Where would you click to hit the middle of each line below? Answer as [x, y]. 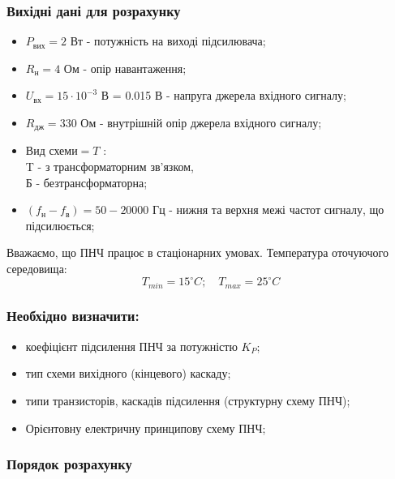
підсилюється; [60, 225]
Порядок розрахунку [69, 464]
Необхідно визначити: [73, 316]
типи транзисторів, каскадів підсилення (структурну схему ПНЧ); [188, 400]
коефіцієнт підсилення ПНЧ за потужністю [131, 346]
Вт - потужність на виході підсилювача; [168, 41]
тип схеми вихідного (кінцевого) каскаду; [128, 373]
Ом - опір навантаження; [125, 68]
